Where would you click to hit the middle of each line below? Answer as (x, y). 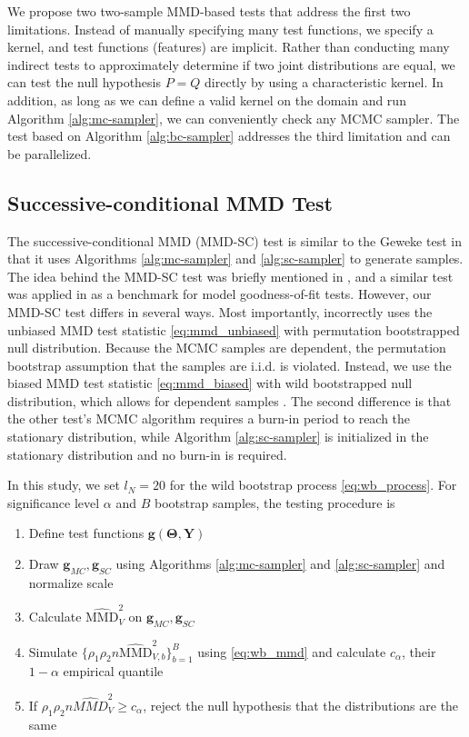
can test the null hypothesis (85, 82)
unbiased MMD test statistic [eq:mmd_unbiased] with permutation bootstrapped (234, 329)
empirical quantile (113, 671)
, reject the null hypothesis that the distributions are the (301, 705)
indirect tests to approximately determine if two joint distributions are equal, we (231, 64)
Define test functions (86, 533)
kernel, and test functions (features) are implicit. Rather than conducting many (229, 47)
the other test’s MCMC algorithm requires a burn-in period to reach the (209, 418)
